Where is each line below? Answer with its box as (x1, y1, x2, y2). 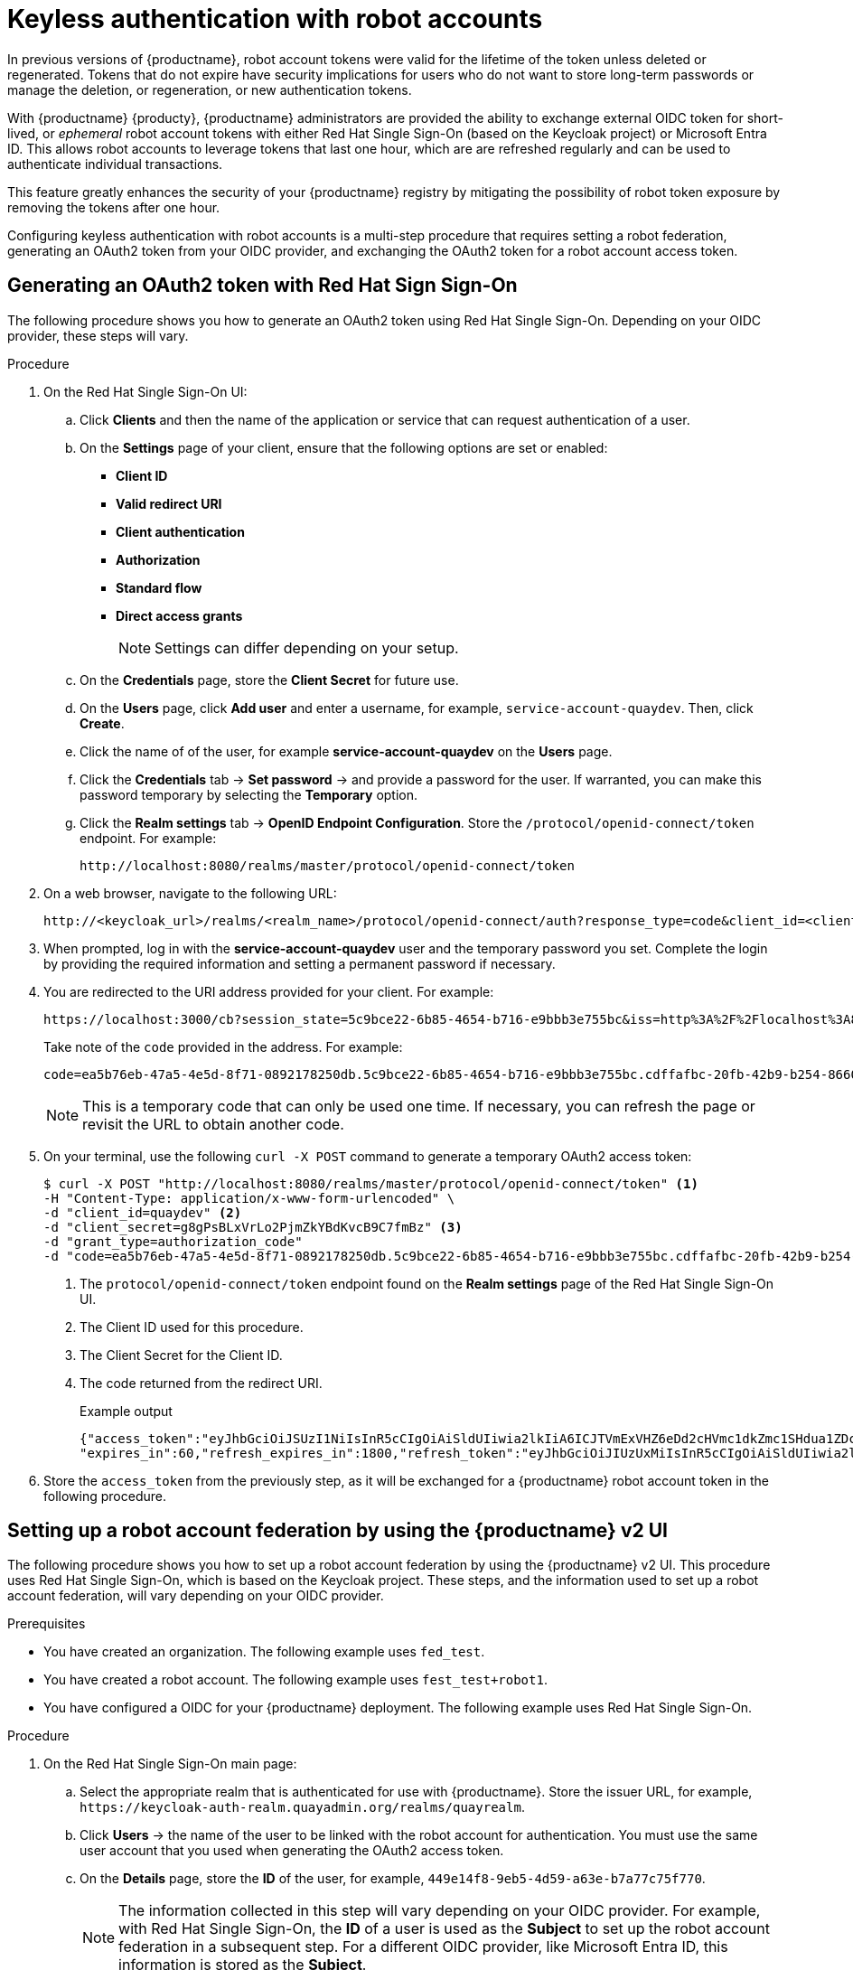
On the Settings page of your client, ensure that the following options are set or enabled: (80, 439, 608, 455)
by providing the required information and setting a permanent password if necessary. (43, 955, 556, 971)
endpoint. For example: (80, 830, 217, 846)
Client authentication (116, 523, 245, 539)
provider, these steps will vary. (7, 327, 189, 343)
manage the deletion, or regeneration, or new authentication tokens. (7, 81, 412, 98)
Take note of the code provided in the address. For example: (43, 1038, 403, 1055)
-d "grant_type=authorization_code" (43, 1234, 303, 1249)
